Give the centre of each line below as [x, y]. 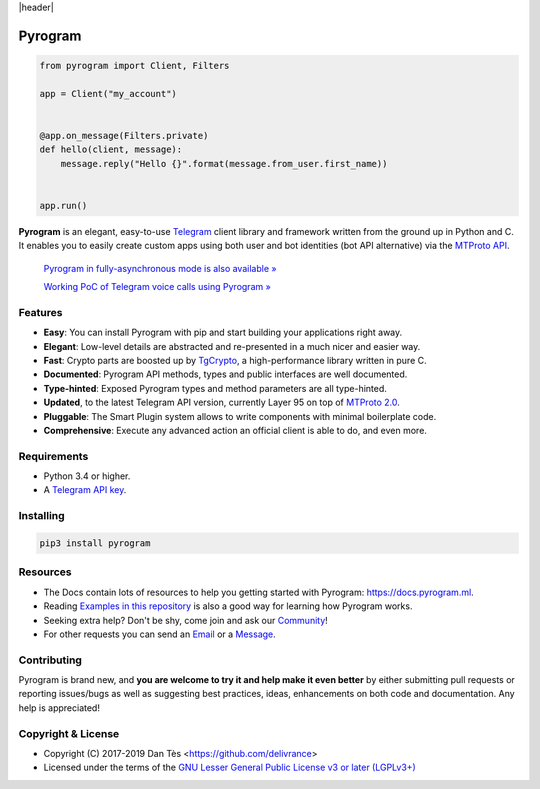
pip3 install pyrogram [95, 543]
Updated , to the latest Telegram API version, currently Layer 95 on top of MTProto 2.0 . [221, 402]
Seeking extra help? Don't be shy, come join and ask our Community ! [186, 620]
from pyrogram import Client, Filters [134, 65]
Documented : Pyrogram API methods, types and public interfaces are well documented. [225, 374]
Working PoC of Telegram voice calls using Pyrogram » [157, 287]
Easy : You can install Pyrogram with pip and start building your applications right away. [223, 332]
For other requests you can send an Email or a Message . [160, 634]
